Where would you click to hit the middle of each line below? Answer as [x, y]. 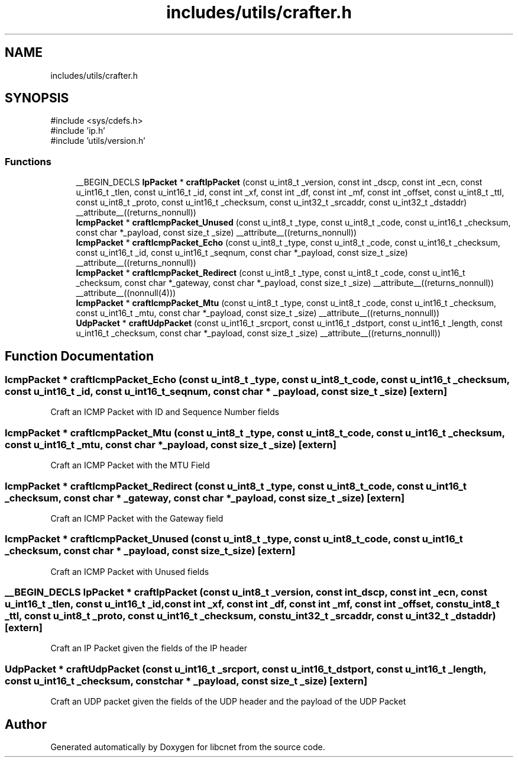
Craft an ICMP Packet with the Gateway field [137, 518]
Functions [28, 161]
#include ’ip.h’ [78, 131]
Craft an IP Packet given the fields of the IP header [149, 648]
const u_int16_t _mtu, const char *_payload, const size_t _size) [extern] [171, 444]
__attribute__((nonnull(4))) [126, 293]
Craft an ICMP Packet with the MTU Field [130, 465]
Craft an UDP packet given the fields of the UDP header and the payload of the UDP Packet [228, 702]
